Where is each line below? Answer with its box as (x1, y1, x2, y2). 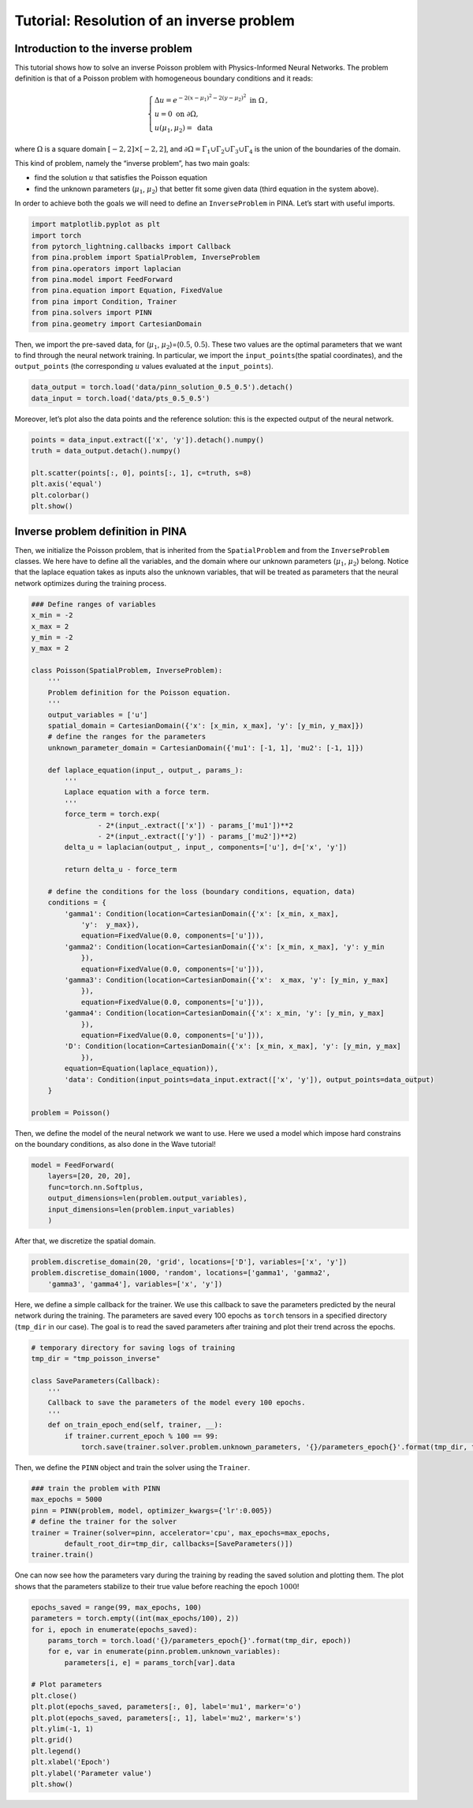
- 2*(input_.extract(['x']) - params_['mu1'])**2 (97, 821, 293, 829)
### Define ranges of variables (31, 600, 157, 608)
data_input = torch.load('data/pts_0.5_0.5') (31, 393, 210, 403)
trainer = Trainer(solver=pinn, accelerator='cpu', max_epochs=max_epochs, (31, 1528, 331, 1537)
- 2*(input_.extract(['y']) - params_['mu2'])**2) (97, 832, 298, 840)
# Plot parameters (31, 1680, 102, 1690)
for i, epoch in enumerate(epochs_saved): (31, 1625, 198, 1634)
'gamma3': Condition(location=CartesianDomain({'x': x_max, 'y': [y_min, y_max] (64, 975, 389, 985)
